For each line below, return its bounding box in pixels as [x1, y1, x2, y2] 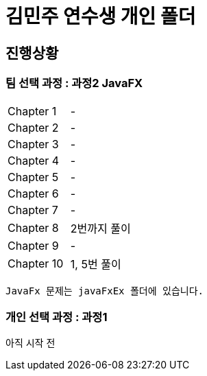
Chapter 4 [8, 153, 60, 167]
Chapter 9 [8, 238, 59, 252]
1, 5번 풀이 [70, 257, 121, 271]
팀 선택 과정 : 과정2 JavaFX [5, 76, 143, 91]
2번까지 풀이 [70, 221, 131, 235]
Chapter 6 [8, 186, 59, 200]
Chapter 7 [8, 202, 58, 217]
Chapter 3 [8, 137, 59, 151]
